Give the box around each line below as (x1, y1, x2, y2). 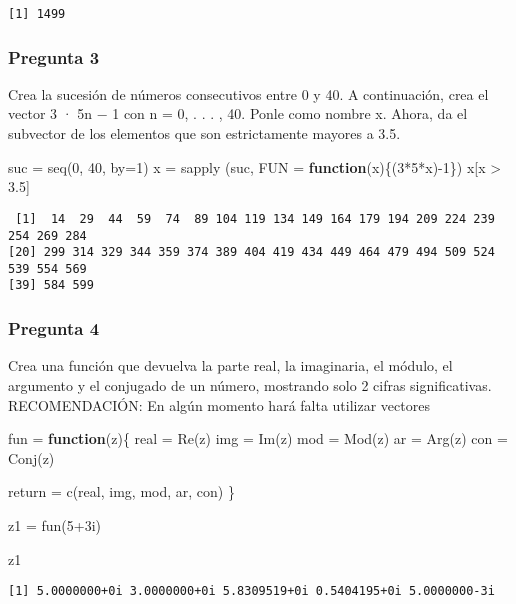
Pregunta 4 (8, 316, 100, 341)
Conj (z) (8, 447, 55, 468)
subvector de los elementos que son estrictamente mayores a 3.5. (8, 123, 401, 144)
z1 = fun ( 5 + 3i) (8, 514, 102, 535)
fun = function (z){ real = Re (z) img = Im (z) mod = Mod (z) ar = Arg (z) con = (8, 428, 508, 449)
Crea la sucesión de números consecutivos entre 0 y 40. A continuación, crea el (8, 83, 489, 104)
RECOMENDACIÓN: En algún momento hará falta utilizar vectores (8, 394, 430, 415)
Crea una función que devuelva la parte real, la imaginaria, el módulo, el (8, 355, 453, 376)
